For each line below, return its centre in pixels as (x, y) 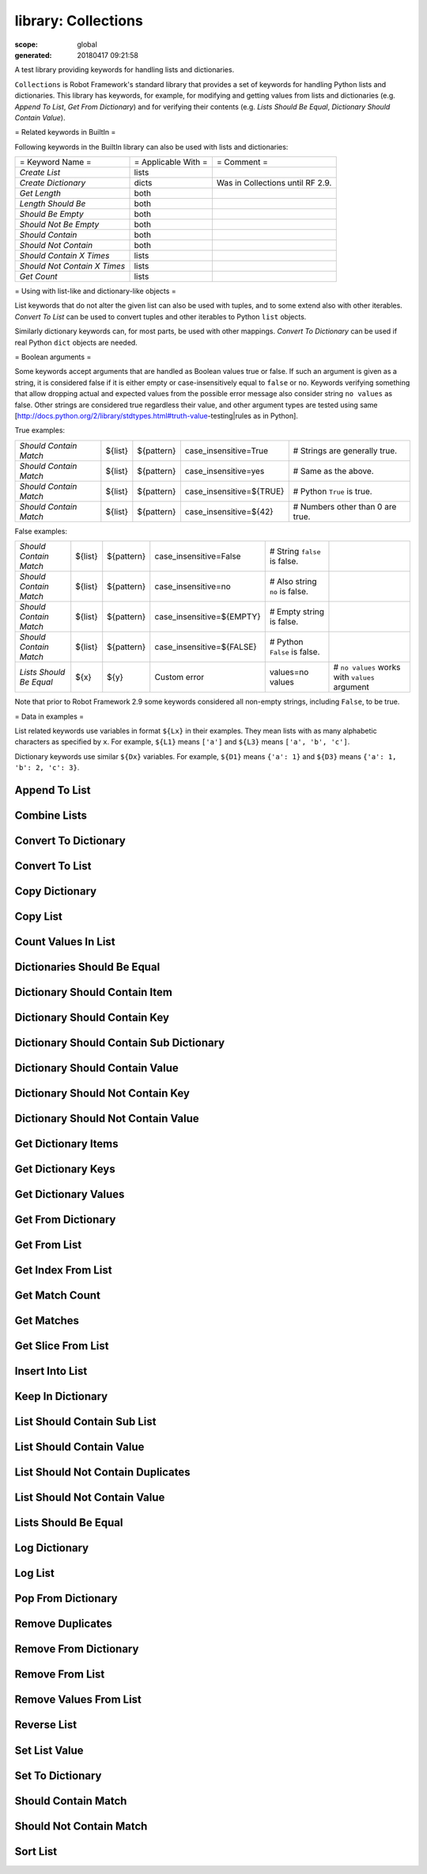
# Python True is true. (333, 491)
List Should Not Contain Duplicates (102, 1473)
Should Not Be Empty (59, 224)
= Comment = (242, 162)
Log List (35, 1573)
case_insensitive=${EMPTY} (208, 616)
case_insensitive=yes (225, 471)
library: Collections (79, 21)
